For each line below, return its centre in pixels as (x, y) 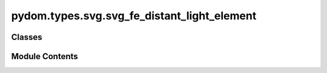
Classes (27, 37)
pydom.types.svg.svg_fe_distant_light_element (134, 16)
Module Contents (45, 56)
